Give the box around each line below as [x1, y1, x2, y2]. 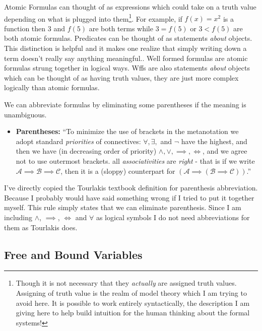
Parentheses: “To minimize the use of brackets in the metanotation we [16, 126, 239, 137]
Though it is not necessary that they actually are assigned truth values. [16, 278, 237, 288]
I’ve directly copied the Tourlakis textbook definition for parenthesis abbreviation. [4, 182, 258, 193]
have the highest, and [181, 136, 247, 146]
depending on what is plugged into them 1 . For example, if [4, 12, 182, 24]
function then [4, 23, 46, 33]
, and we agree [203, 146, 247, 156]
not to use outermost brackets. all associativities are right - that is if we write [16, 155, 255, 166]
